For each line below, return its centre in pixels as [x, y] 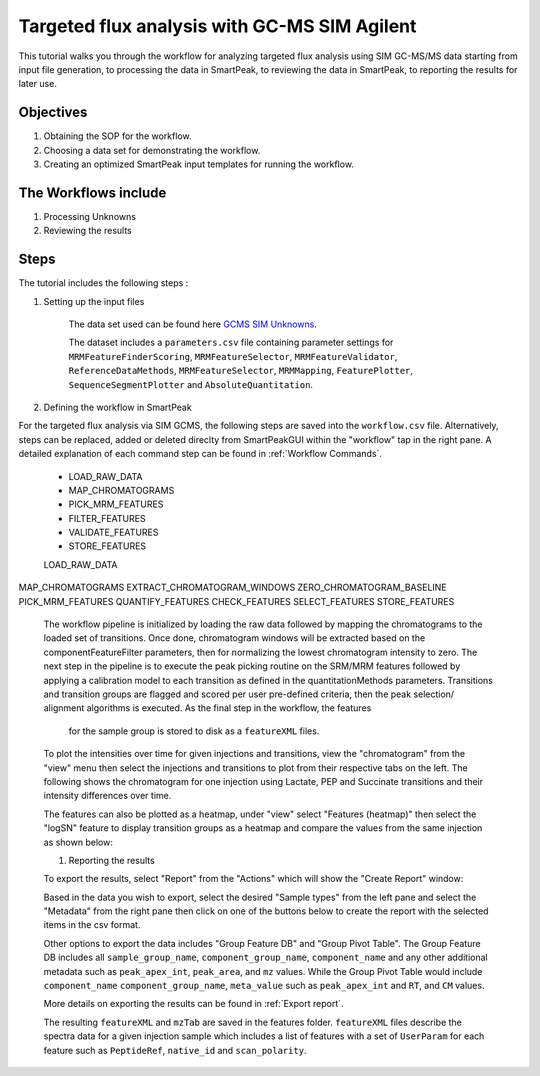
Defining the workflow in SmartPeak [117, 407]
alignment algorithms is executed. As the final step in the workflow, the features [207, 708]
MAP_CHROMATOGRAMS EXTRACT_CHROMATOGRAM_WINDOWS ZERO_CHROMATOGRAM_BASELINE [232, 587]
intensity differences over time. [107, 796]
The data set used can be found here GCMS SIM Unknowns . [192, 324]
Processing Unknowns [90, 216]
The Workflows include [92, 192]
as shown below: [78, 842]
